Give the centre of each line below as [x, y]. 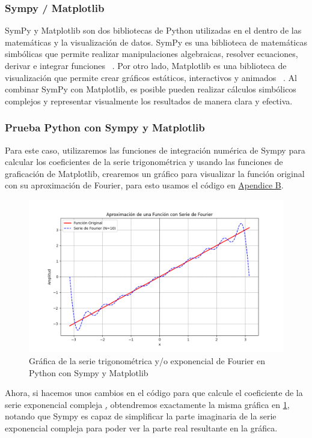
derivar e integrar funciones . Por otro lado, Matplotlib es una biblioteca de [146, 65]
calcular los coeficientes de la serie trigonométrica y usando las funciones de [144, 162]
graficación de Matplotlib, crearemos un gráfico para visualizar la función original [155, 173]
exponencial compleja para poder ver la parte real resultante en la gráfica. [141, 427]
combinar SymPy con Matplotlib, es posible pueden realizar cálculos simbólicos [151, 89]
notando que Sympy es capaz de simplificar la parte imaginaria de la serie [141, 416]
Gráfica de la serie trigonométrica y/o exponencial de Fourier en [147, 360]
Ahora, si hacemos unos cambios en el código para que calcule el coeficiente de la [154, 393]
